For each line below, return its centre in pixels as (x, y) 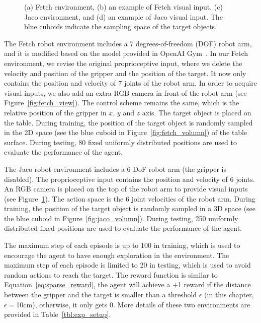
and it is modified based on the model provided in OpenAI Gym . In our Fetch (126, 53)
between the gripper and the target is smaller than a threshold (101, 295)
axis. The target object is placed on (197, 112)
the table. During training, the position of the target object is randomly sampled (128, 122)
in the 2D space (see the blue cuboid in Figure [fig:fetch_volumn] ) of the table (126, 132)
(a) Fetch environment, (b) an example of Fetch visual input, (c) (123, 7)
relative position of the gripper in (55, 112)
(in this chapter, (229, 295)
